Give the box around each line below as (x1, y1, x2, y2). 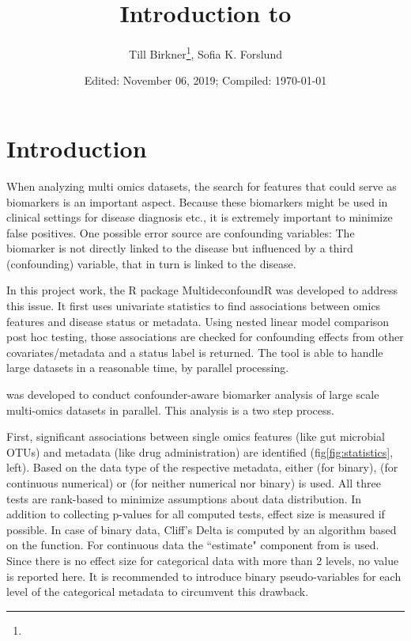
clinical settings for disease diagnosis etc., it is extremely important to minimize (6, 209, 393, 226)
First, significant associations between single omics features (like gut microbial (6, 428, 385, 445)
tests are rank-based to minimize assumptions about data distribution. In (6, 490, 362, 506)
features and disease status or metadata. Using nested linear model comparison (6, 313, 390, 329)
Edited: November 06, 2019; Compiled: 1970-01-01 (84, 72, 327, 89)
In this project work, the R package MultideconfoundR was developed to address (6, 282, 398, 298)
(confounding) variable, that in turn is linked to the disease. (6, 255, 296, 271)
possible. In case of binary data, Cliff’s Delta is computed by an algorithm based (6, 521, 397, 537)
